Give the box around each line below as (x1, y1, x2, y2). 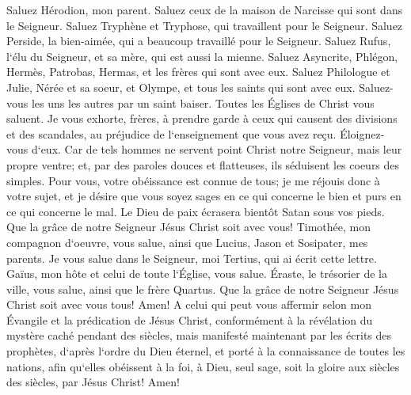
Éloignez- (340, 125, 385, 142)
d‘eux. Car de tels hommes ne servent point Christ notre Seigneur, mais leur (31, 141, 402, 158)
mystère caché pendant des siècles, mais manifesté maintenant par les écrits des (6, 327, 392, 344)
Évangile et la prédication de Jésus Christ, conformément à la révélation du (6, 311, 373, 328)
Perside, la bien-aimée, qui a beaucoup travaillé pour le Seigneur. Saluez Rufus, (6, 32, 391, 49)
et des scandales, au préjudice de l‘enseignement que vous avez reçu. (6, 125, 337, 142)
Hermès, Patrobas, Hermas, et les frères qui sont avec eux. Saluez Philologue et (6, 63, 390, 80)
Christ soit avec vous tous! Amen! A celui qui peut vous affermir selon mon (6, 296, 371, 313)
